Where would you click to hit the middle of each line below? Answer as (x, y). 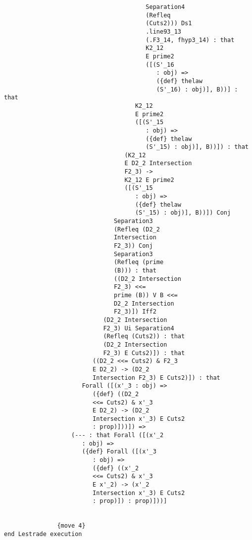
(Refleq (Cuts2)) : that (144, 337)
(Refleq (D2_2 (137, 229)
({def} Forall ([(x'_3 (119, 452)
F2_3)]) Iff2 (135, 312)
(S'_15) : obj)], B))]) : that (197, 147)
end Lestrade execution (43, 534)
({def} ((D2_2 (116, 394)
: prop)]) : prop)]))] (130, 501)
